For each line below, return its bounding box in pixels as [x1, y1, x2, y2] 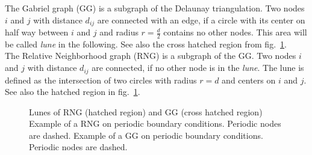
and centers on [222, 73, 276, 86]
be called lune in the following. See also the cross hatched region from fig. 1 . [5, 37, 287, 50]
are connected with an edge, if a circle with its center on [97, 13, 305, 26]
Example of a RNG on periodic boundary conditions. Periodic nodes [29, 117, 281, 130]
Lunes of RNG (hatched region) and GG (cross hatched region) [29, 105, 263, 118]
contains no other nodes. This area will [163, 26, 307, 38]
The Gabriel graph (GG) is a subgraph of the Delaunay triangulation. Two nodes [5, 2, 305, 14]
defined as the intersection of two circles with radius [5, 73, 197, 86]
